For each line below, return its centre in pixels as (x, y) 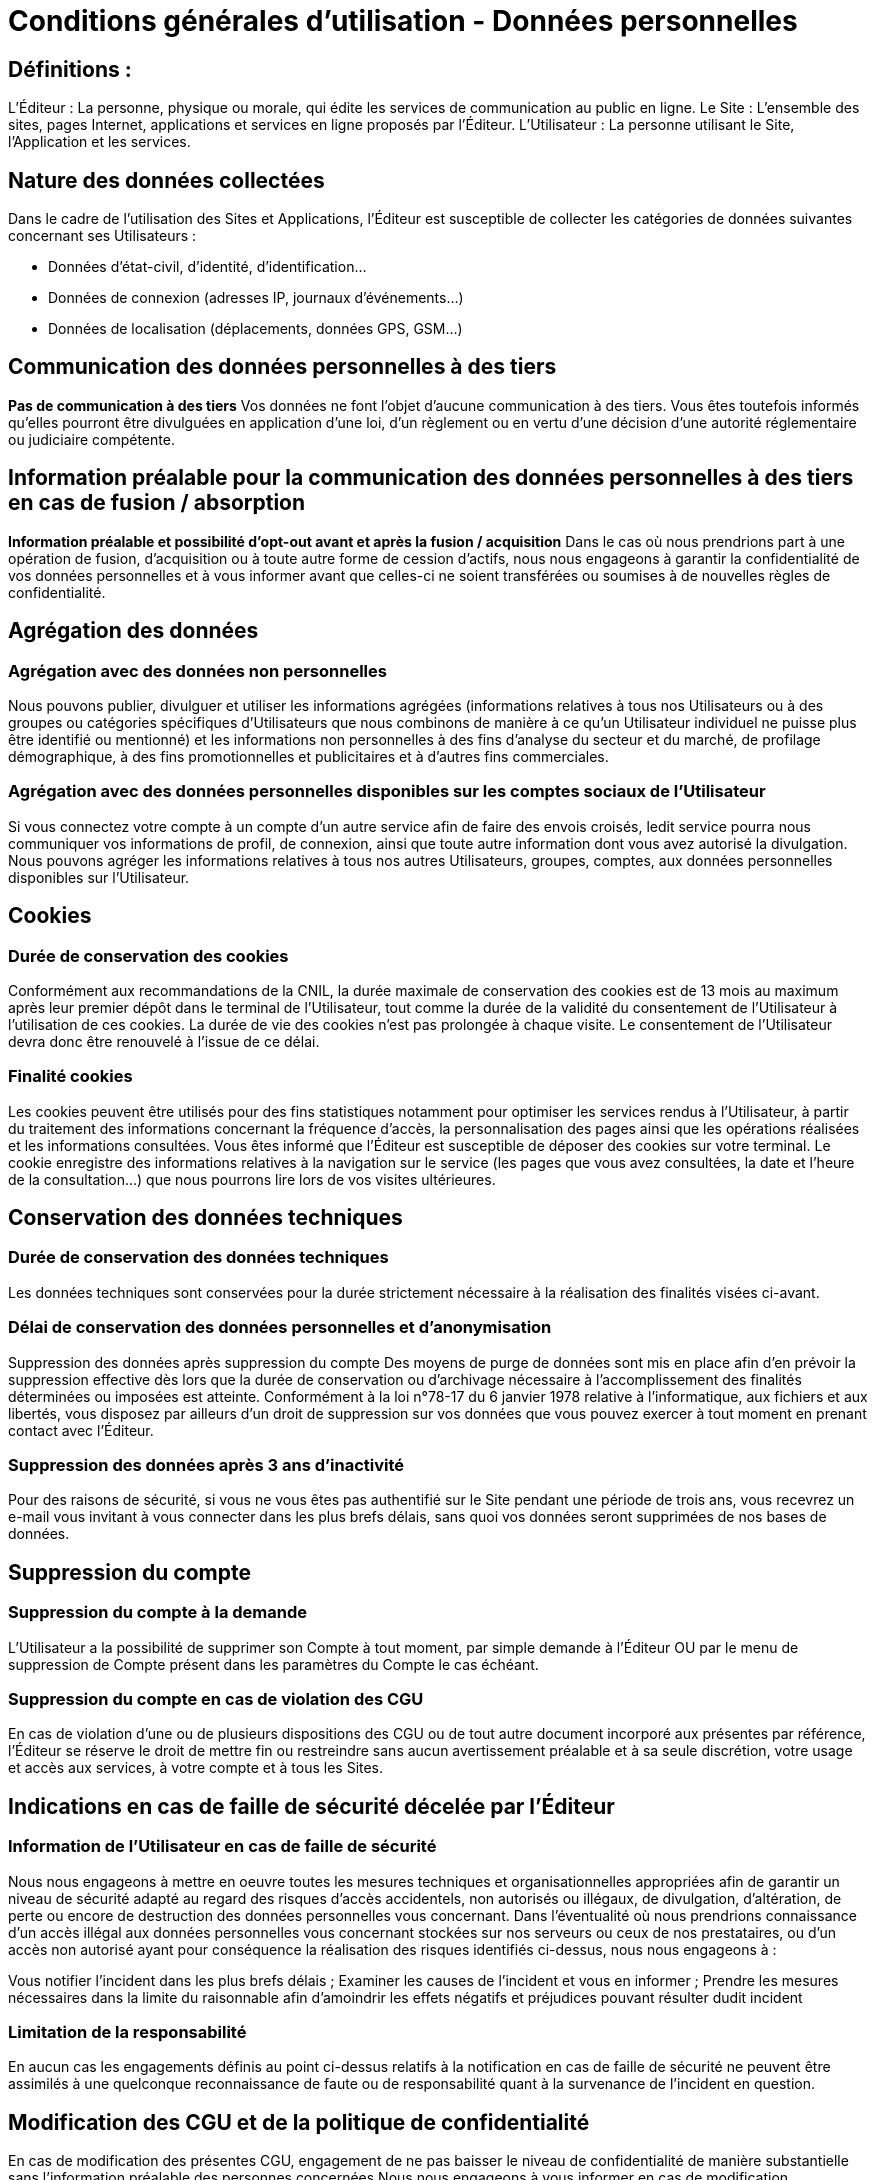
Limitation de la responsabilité (127, 2031)
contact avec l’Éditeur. (81, 1430)
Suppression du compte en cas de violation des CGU (216, 1698)
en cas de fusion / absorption (157, 503)
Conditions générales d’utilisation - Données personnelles (403, 21)
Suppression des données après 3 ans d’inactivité (206, 1464)
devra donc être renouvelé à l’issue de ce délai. (164, 1041)
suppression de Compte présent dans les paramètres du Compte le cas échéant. (273, 1664)
